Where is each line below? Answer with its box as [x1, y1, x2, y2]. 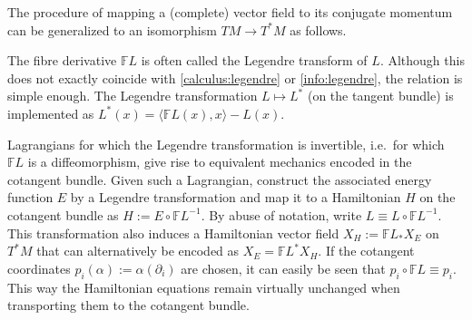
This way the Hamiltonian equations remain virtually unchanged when [7, 277, 400, 296]
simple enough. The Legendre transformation [7, 86, 258, 105]
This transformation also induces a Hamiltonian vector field [7, 223, 339, 242]
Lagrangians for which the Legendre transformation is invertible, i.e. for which [7, 134, 445, 153]
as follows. [290, 20, 347, 39]
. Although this [379, 51, 465, 70]
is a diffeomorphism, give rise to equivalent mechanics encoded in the [27, 152, 412, 171]
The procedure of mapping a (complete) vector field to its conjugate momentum [7, 3, 453, 21]
